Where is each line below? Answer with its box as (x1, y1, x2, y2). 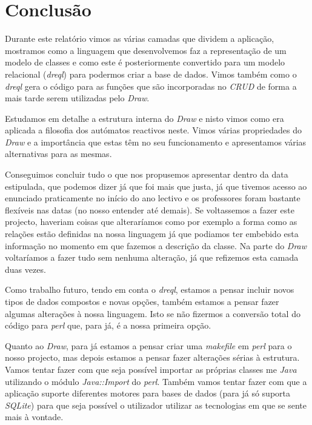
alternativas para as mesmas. (5, 147, 112, 160)
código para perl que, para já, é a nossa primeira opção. (5, 319, 211, 332)
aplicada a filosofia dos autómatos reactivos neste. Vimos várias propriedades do (5, 124, 302, 136)
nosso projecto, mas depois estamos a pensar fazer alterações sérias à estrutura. (5, 351, 300, 364)
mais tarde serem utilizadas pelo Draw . (5, 92, 150, 104)
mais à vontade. (5, 410, 64, 423)
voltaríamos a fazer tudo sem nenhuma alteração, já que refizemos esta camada (5, 251, 299, 264)
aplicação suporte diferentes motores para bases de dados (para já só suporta (5, 387, 291, 400)
